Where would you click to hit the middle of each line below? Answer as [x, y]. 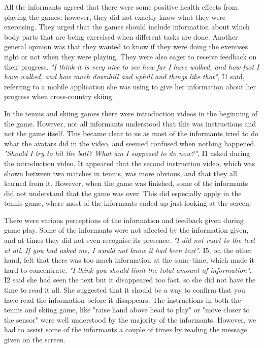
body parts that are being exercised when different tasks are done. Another [121, 36]
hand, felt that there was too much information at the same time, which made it [129, 260]
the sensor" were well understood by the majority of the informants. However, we [130, 319]
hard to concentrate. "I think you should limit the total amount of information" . [128, 270]
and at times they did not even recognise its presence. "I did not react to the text [130, 240]
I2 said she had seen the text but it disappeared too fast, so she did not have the [130, 280]
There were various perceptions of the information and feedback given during [124, 220]
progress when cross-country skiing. [59, 96]
